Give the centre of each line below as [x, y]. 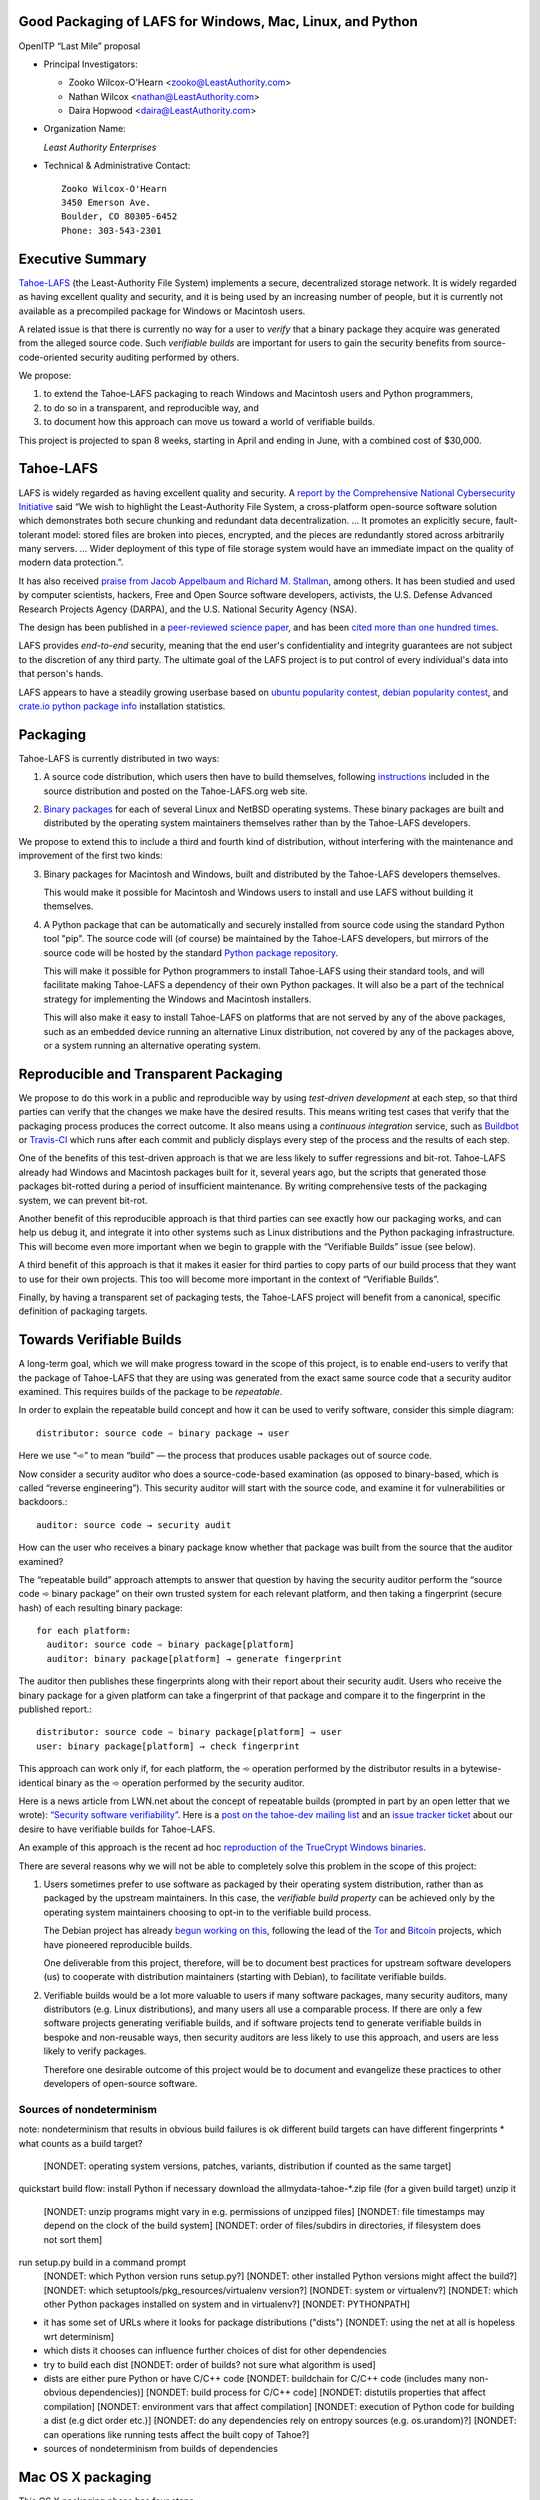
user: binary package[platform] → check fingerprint [168, 1746]
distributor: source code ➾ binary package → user [163, 1433]
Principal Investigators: [91, 64]
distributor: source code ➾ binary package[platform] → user [189, 1732]
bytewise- [481, 1769]
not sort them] [73, 2239]
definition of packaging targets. [83, 1311]
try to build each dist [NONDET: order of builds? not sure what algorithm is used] [209, 2364]
